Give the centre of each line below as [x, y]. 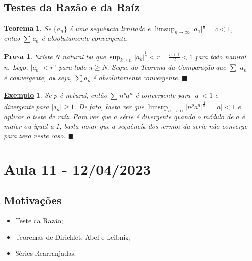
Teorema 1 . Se [27, 28]
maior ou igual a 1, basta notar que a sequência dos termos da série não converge [126, 126]
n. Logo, [16, 67]
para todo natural [220, 56]
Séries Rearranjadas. [46, 253]
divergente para [27, 106]
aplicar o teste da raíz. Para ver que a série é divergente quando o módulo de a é [125, 116]
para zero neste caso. [35, 136]
